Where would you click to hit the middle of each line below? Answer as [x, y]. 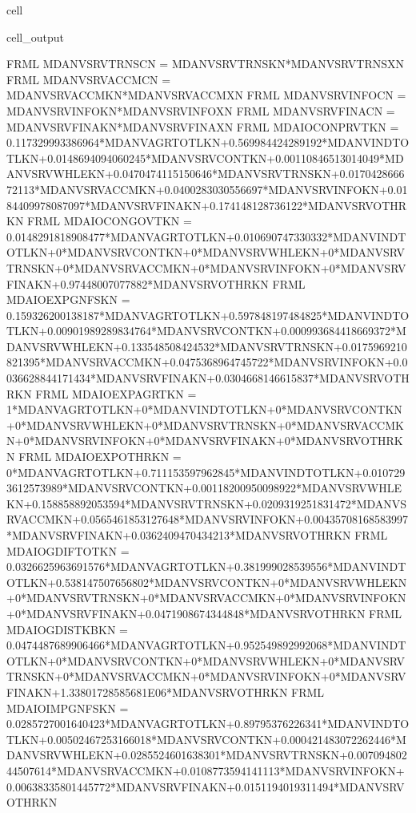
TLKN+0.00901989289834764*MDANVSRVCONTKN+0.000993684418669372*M [206, 331]
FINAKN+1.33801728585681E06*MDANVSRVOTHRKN [147, 692]
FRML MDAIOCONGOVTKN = [110, 221]
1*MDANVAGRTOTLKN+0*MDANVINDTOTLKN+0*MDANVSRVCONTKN [204, 409]
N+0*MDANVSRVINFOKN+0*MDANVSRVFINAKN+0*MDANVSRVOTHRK [205, 441]
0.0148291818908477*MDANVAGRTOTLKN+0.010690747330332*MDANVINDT [206, 236]
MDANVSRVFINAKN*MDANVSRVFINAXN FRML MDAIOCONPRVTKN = [203, 126]
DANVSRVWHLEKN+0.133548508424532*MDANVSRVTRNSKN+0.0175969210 [207, 346]
